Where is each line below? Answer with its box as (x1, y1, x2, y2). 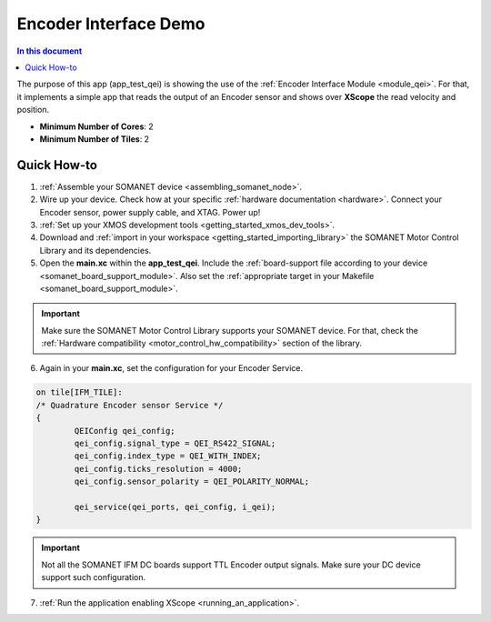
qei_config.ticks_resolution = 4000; (74, 464, 243, 474)
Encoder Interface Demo (16, 14, 205, 34)
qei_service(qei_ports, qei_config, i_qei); (74, 501, 276, 512)
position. (16, 105, 50, 115)
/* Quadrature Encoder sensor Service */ (35, 400, 224, 410)
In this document (16, 45, 83, 56)
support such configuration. (41, 572, 145, 583)
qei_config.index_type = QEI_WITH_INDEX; (74, 451, 262, 461)
